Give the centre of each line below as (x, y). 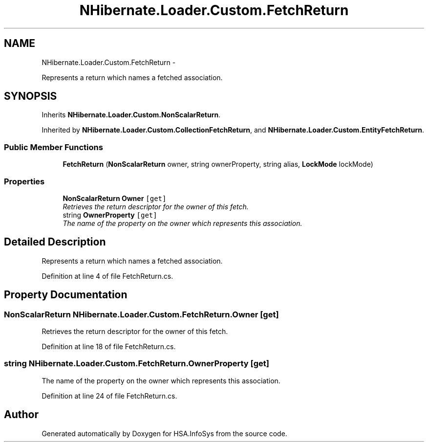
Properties (24, 181)
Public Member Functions (53, 147)
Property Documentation (66, 295)
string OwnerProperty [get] (110, 215)
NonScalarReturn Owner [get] (115, 198)
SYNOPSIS (31, 96)
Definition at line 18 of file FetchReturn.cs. (109, 346)
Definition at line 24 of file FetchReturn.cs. (109, 396)
